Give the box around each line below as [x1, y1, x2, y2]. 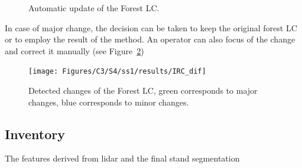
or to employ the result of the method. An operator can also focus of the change [5, 33, 295, 45]
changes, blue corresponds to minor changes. [28, 95, 189, 108]
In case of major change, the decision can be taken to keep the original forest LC [5, 21, 297, 34]
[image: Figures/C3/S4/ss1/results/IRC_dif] [28, 67, 206, 76]
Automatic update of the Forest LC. [28, 2, 160, 14]
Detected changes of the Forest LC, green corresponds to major [28, 84, 258, 97]
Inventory [5, 124, 65, 143]
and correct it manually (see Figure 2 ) [5, 44, 144, 57]
